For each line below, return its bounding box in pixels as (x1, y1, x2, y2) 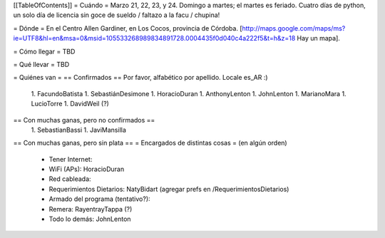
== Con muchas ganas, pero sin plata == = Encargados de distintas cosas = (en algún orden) (13, 139, 288, 148)
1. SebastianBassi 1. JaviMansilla (31, 125, 126, 134)
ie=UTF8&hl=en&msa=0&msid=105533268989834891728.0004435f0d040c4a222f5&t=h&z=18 (13, 34, 296, 43)
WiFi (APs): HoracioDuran (48, 165, 125, 174)
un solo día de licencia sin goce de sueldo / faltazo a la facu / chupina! (13, 11, 220, 19)
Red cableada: (48, 175, 92, 183)
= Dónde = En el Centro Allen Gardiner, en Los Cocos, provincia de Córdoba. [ (13, 24, 242, 32)
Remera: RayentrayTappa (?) (48, 205, 133, 213)
